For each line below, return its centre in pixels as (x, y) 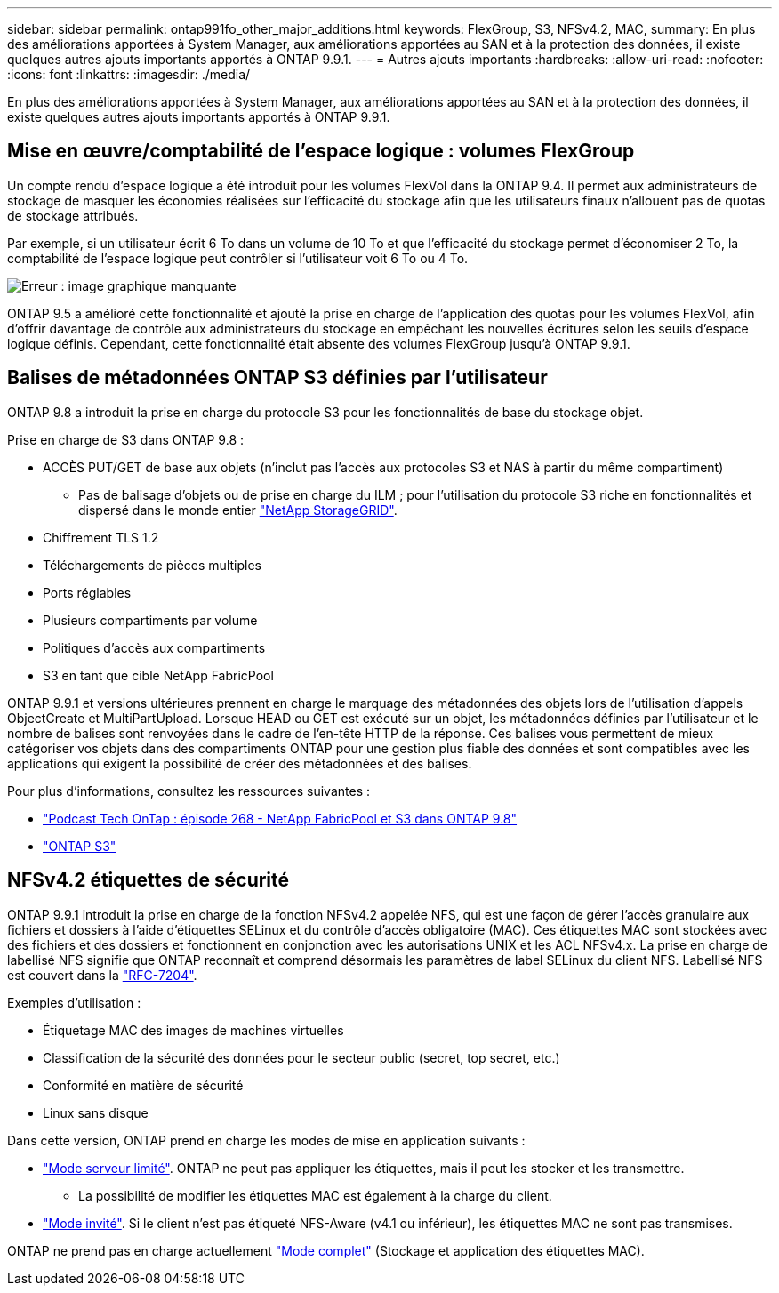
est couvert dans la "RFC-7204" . (102, 975)
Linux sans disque (96, 1112)
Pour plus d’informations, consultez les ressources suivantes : (189, 791)
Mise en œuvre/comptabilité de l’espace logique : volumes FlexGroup (321, 151)
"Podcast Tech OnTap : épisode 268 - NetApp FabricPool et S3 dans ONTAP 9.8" (280, 818)
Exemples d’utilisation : (74, 1002)
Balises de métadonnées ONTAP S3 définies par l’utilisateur (277, 378)
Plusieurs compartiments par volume (150, 620)
